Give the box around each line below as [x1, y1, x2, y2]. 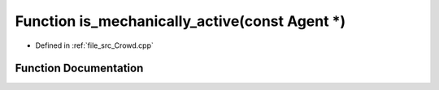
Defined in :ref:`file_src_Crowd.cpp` [35, 41, 154, 50]
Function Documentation [15, 62, 144, 75]
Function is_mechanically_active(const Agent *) [15, 12, 346, 30]
